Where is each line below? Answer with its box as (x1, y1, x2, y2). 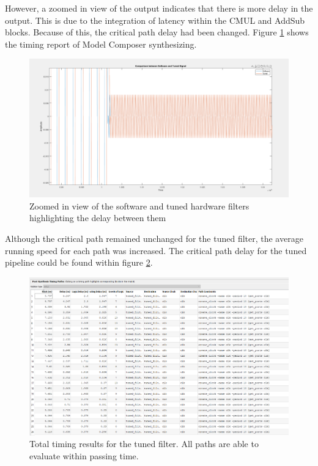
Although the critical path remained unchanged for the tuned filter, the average (5, 232, 303, 245)
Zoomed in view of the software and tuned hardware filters (29, 199, 250, 212)
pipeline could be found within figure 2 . (5, 256, 153, 269)
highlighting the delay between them (29, 211, 166, 224)
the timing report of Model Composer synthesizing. (5, 37, 197, 50)
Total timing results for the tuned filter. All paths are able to (29, 437, 259, 450)
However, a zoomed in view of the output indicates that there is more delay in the (5, 2, 313, 14)
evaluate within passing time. (29, 450, 139, 462)
